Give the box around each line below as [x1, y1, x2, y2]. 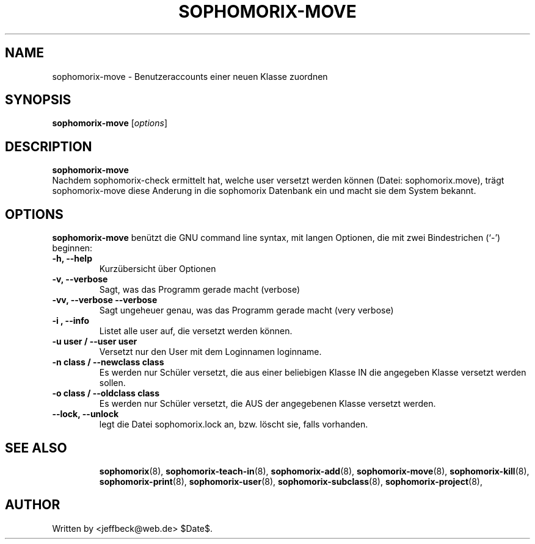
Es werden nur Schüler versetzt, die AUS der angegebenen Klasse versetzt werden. [99, 398, 436, 409]
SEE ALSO [5, 440, 67, 456]
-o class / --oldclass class [52, 388, 160, 399]
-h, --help [52, 253, 92, 264]
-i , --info [52, 315, 90, 326]
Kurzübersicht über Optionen [99, 263, 216, 274]
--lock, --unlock [52, 409, 119, 420]
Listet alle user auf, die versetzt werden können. [99, 326, 293, 337]
